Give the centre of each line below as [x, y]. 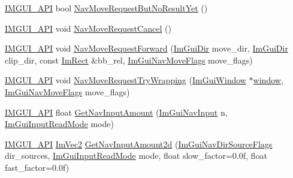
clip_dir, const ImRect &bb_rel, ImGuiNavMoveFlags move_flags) [129, 60]
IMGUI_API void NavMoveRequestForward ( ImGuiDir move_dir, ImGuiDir [146, 48]
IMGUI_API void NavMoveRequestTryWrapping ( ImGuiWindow [126, 80]
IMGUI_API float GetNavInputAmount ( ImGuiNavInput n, [116, 112]
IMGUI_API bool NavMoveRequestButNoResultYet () [106, 8]
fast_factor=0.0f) [37, 167]
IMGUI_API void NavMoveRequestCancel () [88, 28]
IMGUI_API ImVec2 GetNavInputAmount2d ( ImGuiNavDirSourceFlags [139, 144]
